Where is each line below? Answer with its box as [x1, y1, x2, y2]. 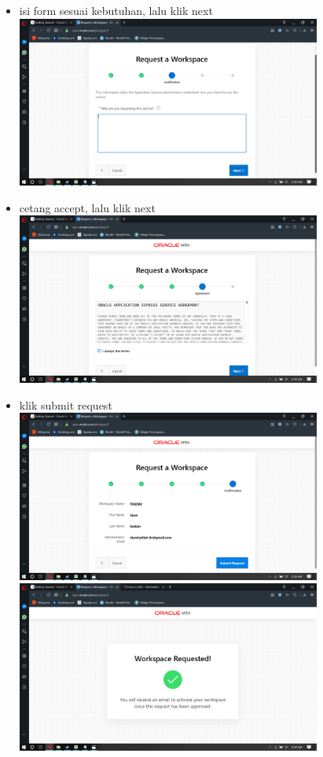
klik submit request [19, 396, 112, 413]
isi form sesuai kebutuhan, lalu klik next [19, 2, 213, 18]
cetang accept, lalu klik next [19, 199, 156, 215]
